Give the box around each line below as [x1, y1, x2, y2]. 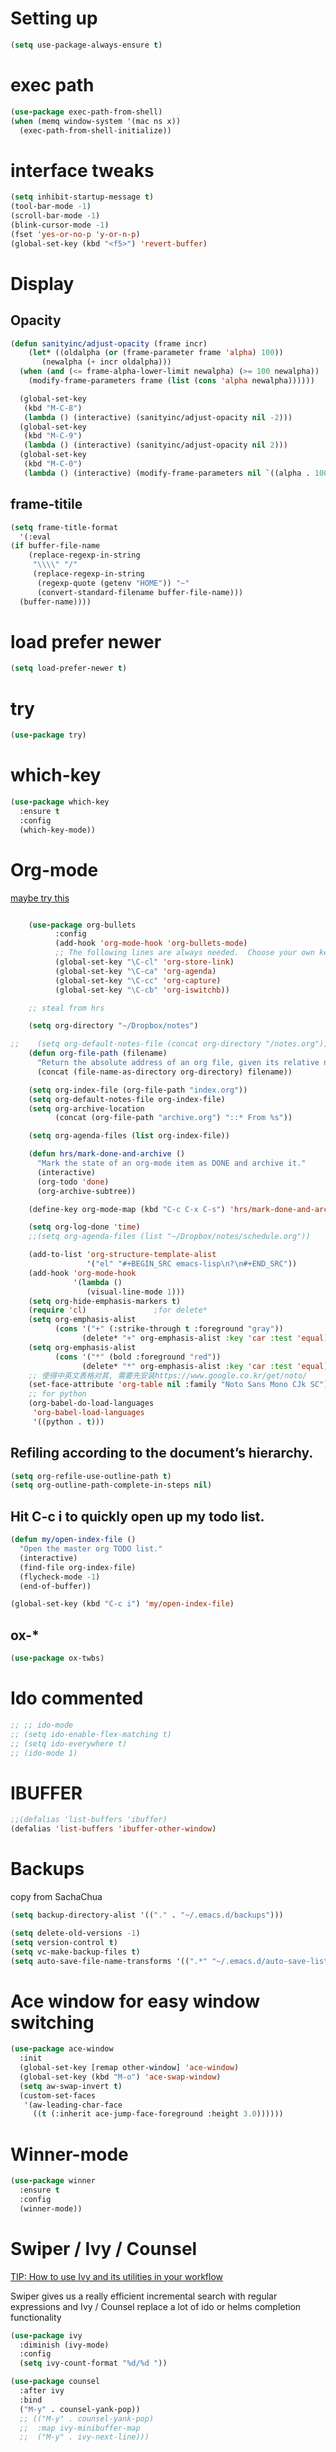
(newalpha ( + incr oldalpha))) [41, 357, 172, 367]
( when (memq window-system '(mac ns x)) [10, 116, 182, 126]
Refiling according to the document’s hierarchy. [10, 1445, 314, 1462]
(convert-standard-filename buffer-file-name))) [36, 587, 244, 597]
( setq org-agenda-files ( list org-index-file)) [28, 1131, 230, 1141]
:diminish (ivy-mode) [19, 2340, 110, 2350]
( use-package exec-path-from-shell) [10, 107, 163, 117]
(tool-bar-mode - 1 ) [10, 202, 92, 212]
